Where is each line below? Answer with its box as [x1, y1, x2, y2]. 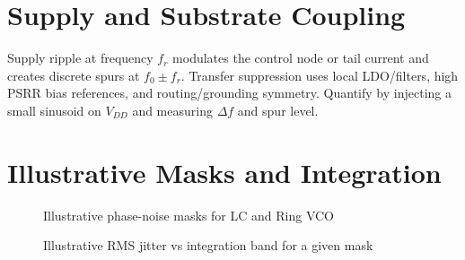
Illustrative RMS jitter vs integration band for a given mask [43, 236, 373, 255]
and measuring [132, 100, 213, 119]
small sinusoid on [7, 100, 101, 119]
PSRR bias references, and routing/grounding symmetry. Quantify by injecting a [7, 83, 452, 102]
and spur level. [237, 100, 319, 119]
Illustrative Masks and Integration [7, 153, 442, 190]
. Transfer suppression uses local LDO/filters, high [180, 65, 459, 84]
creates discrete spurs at [7, 65, 140, 84]
